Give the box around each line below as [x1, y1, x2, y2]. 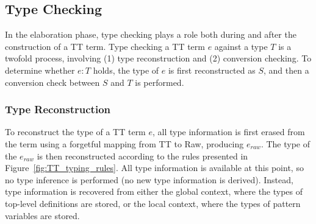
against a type [214, 40, 268, 52]
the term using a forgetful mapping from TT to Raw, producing [5, 137, 244, 150]
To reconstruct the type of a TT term [5, 125, 146, 138]
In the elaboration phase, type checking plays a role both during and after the [5, 28, 296, 41]
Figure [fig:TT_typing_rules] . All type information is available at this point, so [5, 161, 304, 174]
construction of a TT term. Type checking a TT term [5, 40, 205, 52]
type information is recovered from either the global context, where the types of [5, 185, 303, 198]
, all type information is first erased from [152, 125, 305, 138]
